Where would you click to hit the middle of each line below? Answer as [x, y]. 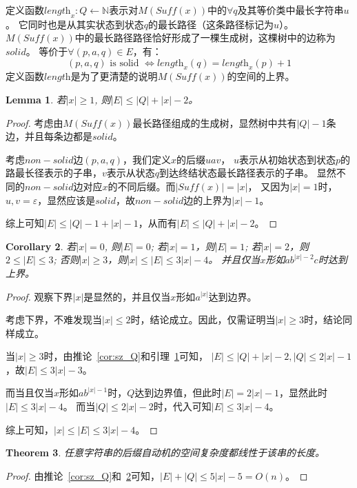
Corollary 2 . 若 [41, 246]
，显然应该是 [67, 200]
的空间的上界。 [261, 76]
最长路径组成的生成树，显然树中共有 [215, 122]
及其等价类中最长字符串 [290, 10]
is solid [124, 63]
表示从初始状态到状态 [287, 159]
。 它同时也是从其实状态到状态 [75, 24]
